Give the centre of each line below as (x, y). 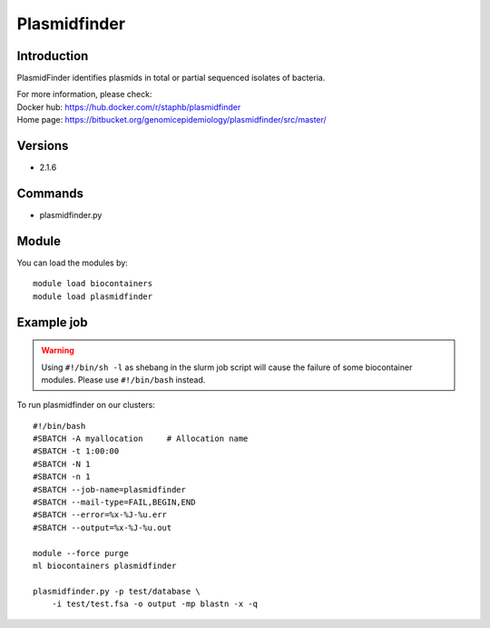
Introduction (53, 56)
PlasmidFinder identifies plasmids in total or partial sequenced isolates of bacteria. (171, 78)
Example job (52, 322)
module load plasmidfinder (93, 296)
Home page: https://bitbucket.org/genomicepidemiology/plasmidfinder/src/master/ (171, 120)
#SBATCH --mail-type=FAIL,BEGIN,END (114, 503)
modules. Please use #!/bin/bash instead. (123, 379)
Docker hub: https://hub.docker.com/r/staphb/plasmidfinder (129, 107)
